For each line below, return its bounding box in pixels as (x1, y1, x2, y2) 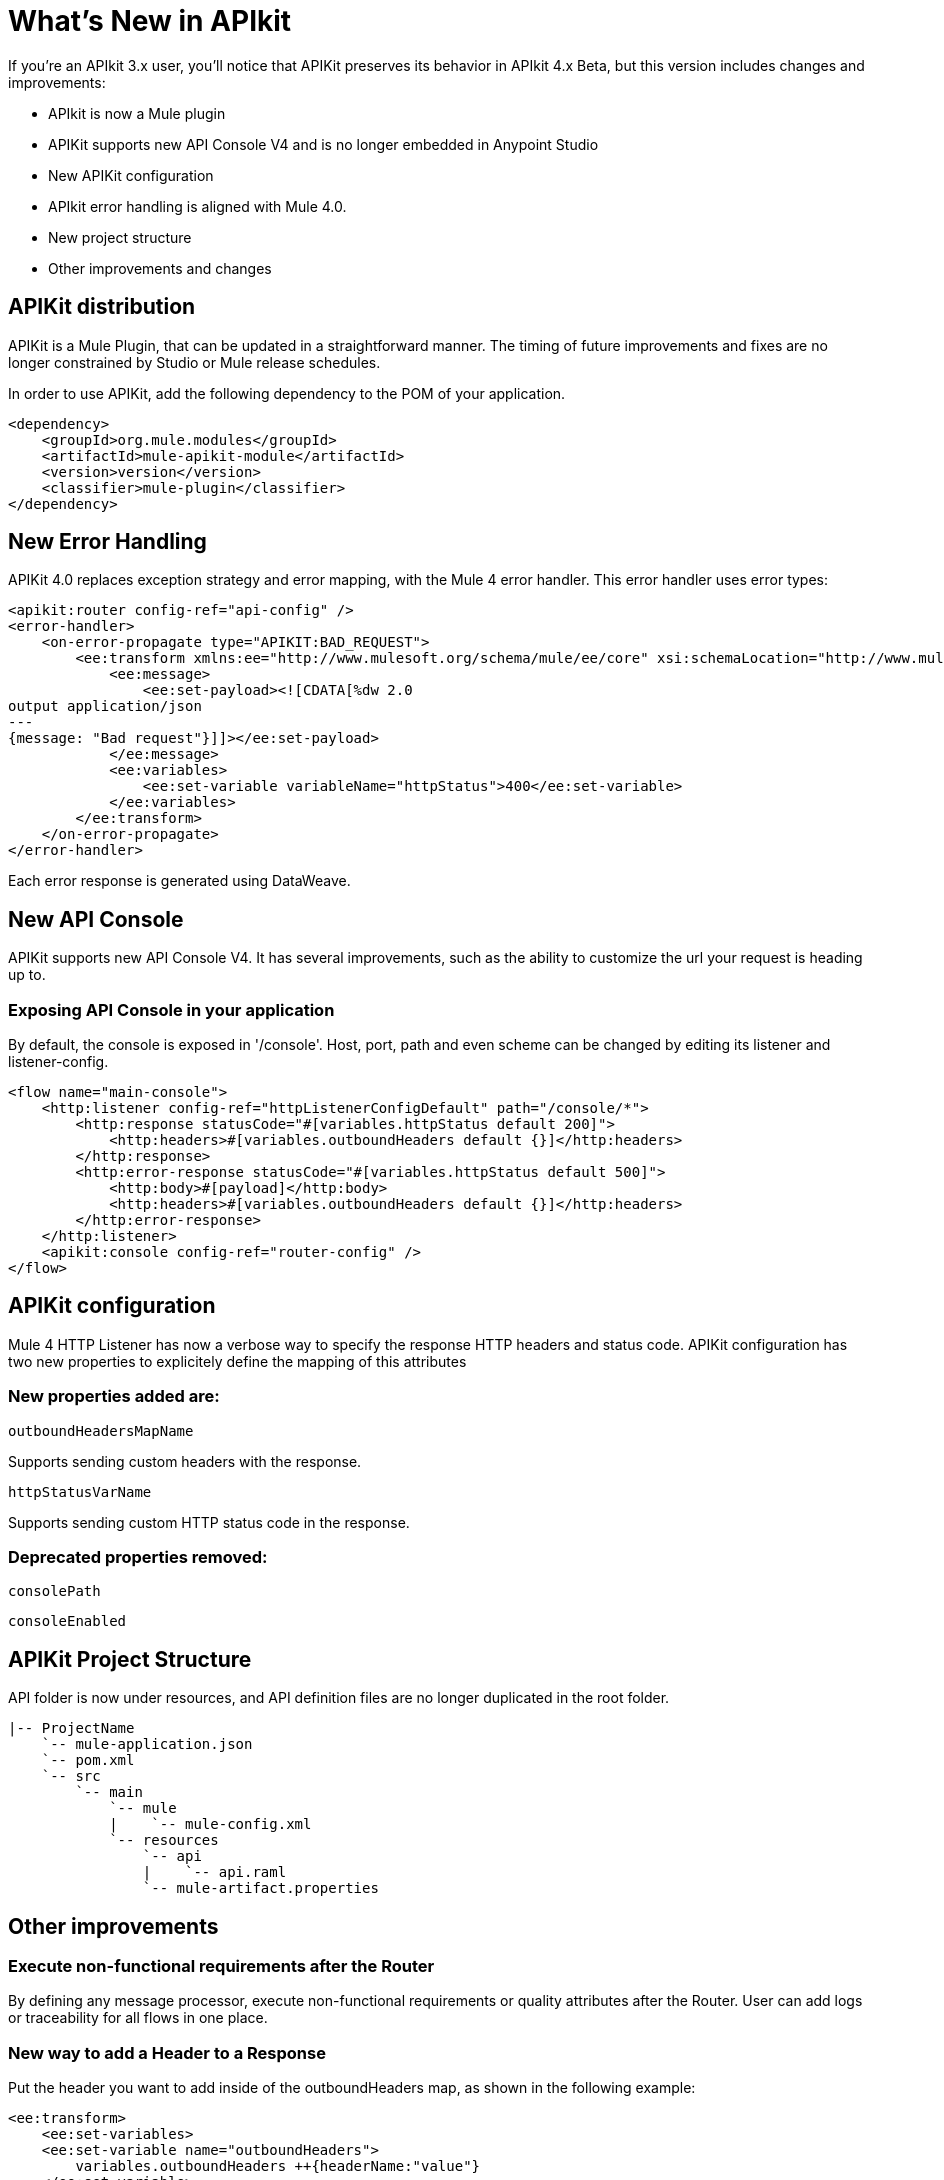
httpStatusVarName (8, 1483, 152, 1500)
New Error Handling (8, 529, 207, 555)
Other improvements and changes (48, 259, 272, 277)
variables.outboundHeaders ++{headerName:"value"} (75, 2158, 481, 2175)
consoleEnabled (8, 1613, 127, 1630)
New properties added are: (8, 1386, 220, 1407)
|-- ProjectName (8, 1720, 135, 1737)
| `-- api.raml (142, 1864, 287, 1881)
